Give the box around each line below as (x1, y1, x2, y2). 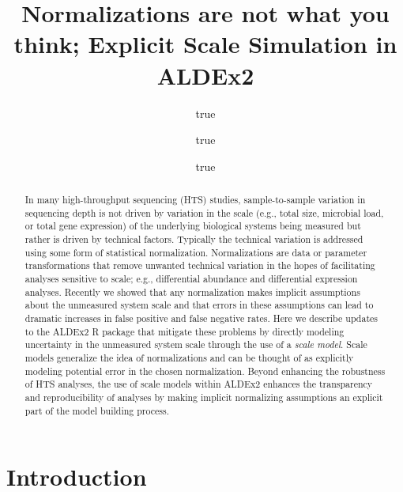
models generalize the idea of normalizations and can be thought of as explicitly (24, 350, 354, 364)
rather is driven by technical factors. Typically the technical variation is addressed (24, 233, 363, 246)
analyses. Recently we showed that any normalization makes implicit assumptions (24, 285, 360, 298)
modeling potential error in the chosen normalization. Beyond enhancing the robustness (24, 364, 386, 377)
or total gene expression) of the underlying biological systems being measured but (24, 219, 361, 233)
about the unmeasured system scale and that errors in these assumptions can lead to (24, 298, 374, 312)
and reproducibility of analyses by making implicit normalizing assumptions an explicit (24, 390, 383, 403)
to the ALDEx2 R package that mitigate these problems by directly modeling (24, 324, 345, 338)
